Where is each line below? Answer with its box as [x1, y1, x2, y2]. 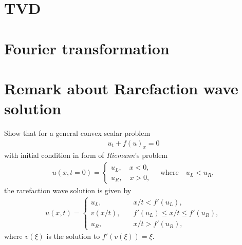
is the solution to [46, 231, 100, 241]
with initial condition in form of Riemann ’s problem [4, 150, 168, 160]
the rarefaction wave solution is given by [4, 185, 132, 196]
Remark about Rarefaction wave [4, 77, 238, 98]
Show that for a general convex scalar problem [4, 128, 151, 138]
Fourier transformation [4, 37, 170, 58]
